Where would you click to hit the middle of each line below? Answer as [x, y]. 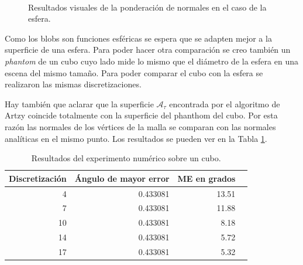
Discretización [38, 178]
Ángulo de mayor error [122, 178]
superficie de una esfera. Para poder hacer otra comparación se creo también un [148, 50]
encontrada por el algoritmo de [225, 103]
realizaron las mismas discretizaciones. [73, 84]
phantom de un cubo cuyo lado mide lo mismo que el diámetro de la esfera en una [151, 61]
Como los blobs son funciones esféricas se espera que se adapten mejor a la [138, 38]
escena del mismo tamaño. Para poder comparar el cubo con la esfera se [134, 72]
